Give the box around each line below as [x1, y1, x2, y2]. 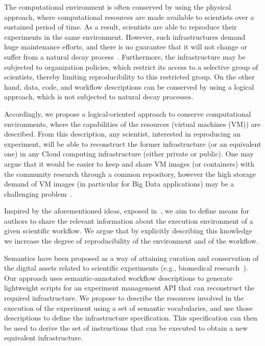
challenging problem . [4, 188, 73, 199]
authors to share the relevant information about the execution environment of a [4, 215, 253, 226]
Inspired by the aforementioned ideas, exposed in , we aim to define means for [4, 205, 249, 216]
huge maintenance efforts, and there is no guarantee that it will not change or [4, 41, 247, 52]
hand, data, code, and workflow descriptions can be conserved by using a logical [4, 81, 254, 92]
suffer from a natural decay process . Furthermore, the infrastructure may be [4, 51, 246, 62]
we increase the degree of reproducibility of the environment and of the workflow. [4, 235, 258, 246]
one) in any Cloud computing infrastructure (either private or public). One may [4, 148, 254, 159]
